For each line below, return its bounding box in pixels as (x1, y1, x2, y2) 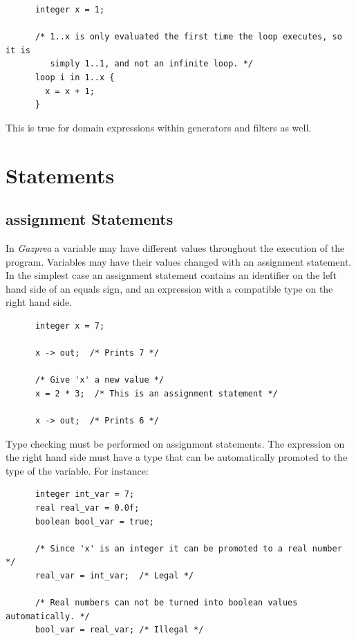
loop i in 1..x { (35, 72, 115, 82)
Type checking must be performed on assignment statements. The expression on (6, 436, 345, 450)
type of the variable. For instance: (6, 463, 149, 477)
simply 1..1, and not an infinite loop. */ (50, 59, 253, 69)
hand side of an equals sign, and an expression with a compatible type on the (6, 281, 333, 295)
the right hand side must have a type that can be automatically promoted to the (6, 450, 348, 464)
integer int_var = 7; (35, 489, 135, 500)
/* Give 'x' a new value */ (35, 375, 165, 385)
